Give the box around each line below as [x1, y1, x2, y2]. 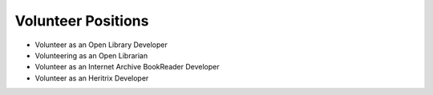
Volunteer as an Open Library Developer [34, 40, 168, 49]
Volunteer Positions [14, 12, 149, 30]
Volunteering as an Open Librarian [34, 50, 148, 60]
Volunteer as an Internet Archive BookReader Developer [34, 62, 220, 72]
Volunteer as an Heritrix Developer [34, 73, 149, 83]
